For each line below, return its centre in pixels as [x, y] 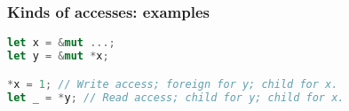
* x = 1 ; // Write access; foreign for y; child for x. [173, 84]
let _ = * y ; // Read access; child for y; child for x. [176, 97]
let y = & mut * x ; [58, 56]
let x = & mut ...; [61, 43]
